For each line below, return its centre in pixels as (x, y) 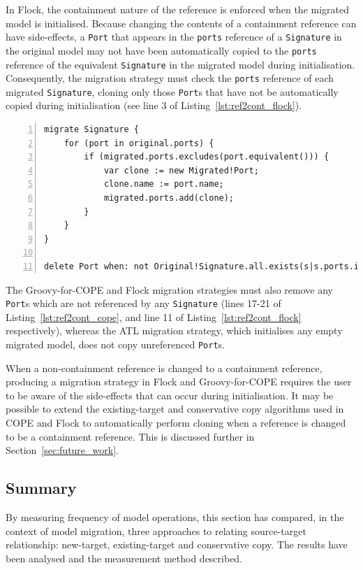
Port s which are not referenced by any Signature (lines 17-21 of (143, 303)
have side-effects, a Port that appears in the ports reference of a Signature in (174, 37)
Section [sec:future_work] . (62, 450)
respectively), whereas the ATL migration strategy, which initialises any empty (174, 330)
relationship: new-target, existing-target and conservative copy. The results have (177, 544)
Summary (41, 488)
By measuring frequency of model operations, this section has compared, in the (175, 517)
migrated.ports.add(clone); (169, 198)
